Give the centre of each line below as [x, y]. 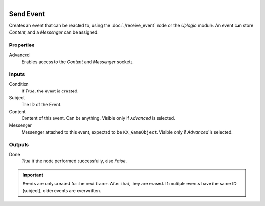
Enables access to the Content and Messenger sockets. [78, 62]
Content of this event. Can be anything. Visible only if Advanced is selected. [98, 118]
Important [33, 175]
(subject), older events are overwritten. [62, 190]
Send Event [27, 14]
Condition [19, 84]
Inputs [17, 74]
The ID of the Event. [41, 105]
